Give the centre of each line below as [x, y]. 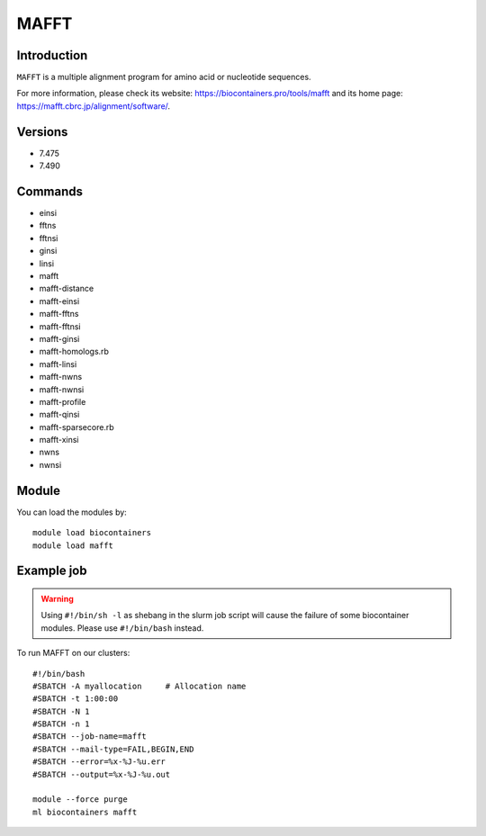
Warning [57, 598]
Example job [52, 571]
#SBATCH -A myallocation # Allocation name [139, 686]
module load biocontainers [92, 533]
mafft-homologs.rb [74, 352]
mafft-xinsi [59, 440]
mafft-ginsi [59, 338]
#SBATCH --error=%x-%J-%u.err [99, 762]
